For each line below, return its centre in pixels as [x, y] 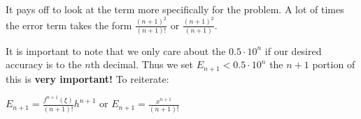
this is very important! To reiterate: [87, 78]
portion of [334, 64]
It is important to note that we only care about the [116, 50]
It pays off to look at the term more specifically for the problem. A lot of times [175, 9]
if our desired [293, 50]
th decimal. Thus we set [142, 64]
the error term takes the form [69, 25]
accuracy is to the [44, 64]
